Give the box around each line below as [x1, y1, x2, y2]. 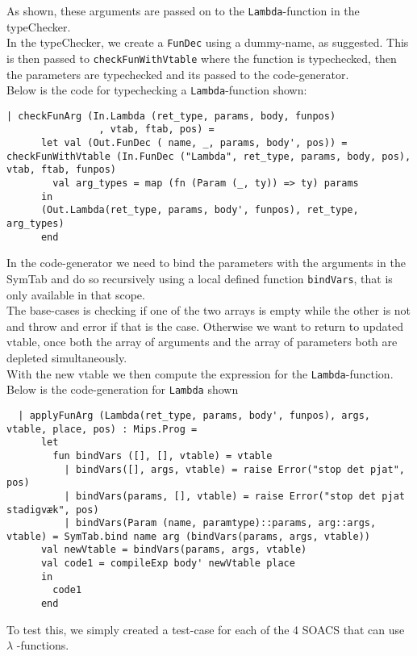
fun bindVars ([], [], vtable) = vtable [52, 449, 273, 462]
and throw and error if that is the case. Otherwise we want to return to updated [6, 317, 404, 334]
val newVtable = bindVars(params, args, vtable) [40, 544, 307, 556]
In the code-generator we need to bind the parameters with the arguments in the [6, 254, 406, 271]
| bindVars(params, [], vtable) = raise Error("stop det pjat [64, 490, 405, 502]
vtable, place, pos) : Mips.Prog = [6, 423, 198, 435]
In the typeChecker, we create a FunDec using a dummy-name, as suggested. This [6, 34, 409, 51]
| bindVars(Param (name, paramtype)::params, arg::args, [64, 517, 377, 529]
